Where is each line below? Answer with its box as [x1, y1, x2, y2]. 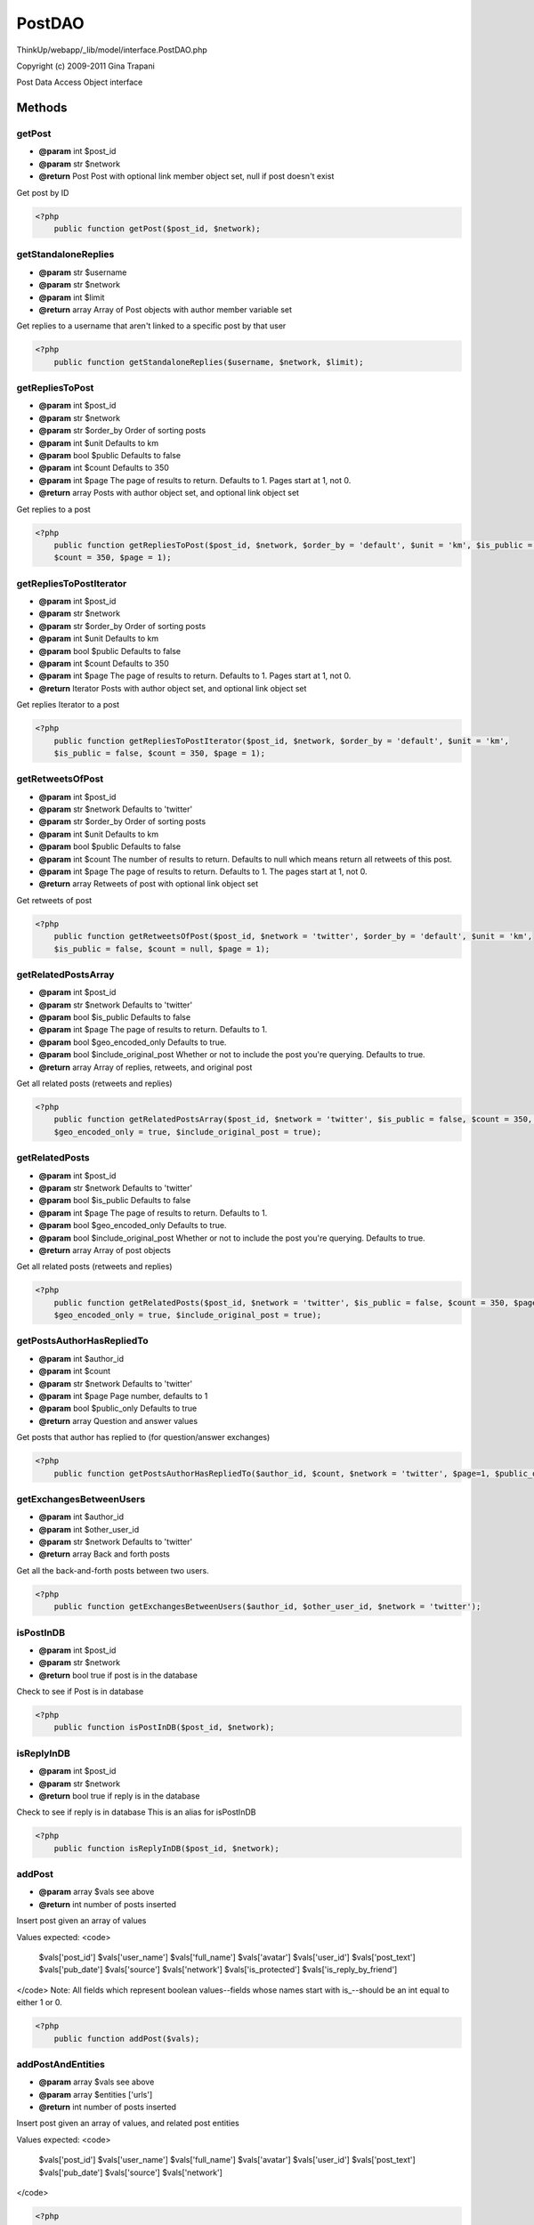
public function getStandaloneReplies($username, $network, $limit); [53, 357, 364, 367]
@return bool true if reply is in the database [38, 1790, 200, 1801]
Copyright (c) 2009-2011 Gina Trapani [16, 61, 155, 71]
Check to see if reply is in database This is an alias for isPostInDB [16, 1807, 256, 1817]
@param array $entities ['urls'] [38, 2089, 153, 2100]
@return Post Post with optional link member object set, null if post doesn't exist [38, 171, 335, 182]
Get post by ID [16, 187, 69, 198]
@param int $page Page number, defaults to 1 [38, 1390, 208, 1401]
